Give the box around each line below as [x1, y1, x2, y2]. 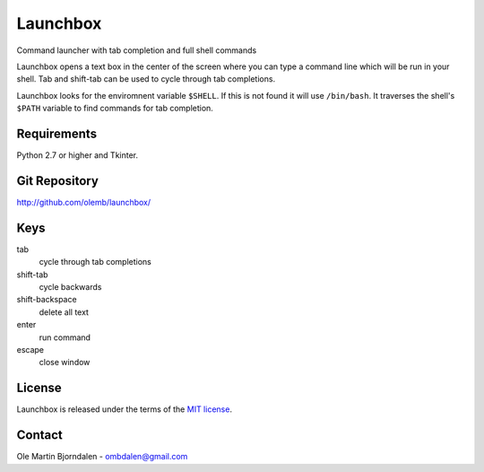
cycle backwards [39, 282, 102, 292]
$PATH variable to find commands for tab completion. [16, 103, 214, 114]
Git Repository [16, 173, 99, 188]
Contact [16, 427, 63, 443]
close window [39, 357, 91, 368]
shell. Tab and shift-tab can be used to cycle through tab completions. [16, 74, 276, 84]
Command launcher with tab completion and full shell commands [16, 45, 257, 56]
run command [39, 332, 91, 343]
